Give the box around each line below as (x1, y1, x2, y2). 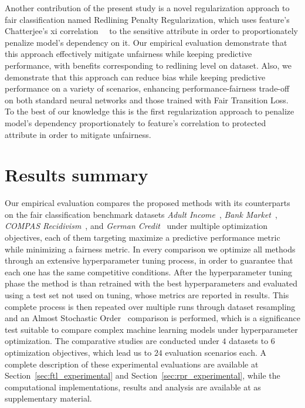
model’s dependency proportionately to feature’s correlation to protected (5, 116, 266, 129)
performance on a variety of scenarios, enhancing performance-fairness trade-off (5, 82, 290, 95)
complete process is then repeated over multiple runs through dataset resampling (5, 300, 296, 312)
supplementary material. (5, 392, 92, 404)
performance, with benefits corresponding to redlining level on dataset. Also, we (5, 59, 292, 71)
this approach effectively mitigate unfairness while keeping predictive (5, 48, 252, 60)
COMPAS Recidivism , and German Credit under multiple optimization (5, 220, 268, 232)
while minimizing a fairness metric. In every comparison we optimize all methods (5, 242, 296, 255)
